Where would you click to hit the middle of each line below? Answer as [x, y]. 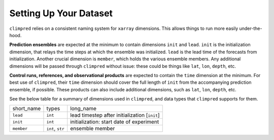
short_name [27, 109]
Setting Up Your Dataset [61, 13]
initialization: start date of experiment [115, 122]
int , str [55, 128]
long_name [83, 109]
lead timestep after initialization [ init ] [115, 115]
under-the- [251, 28]
